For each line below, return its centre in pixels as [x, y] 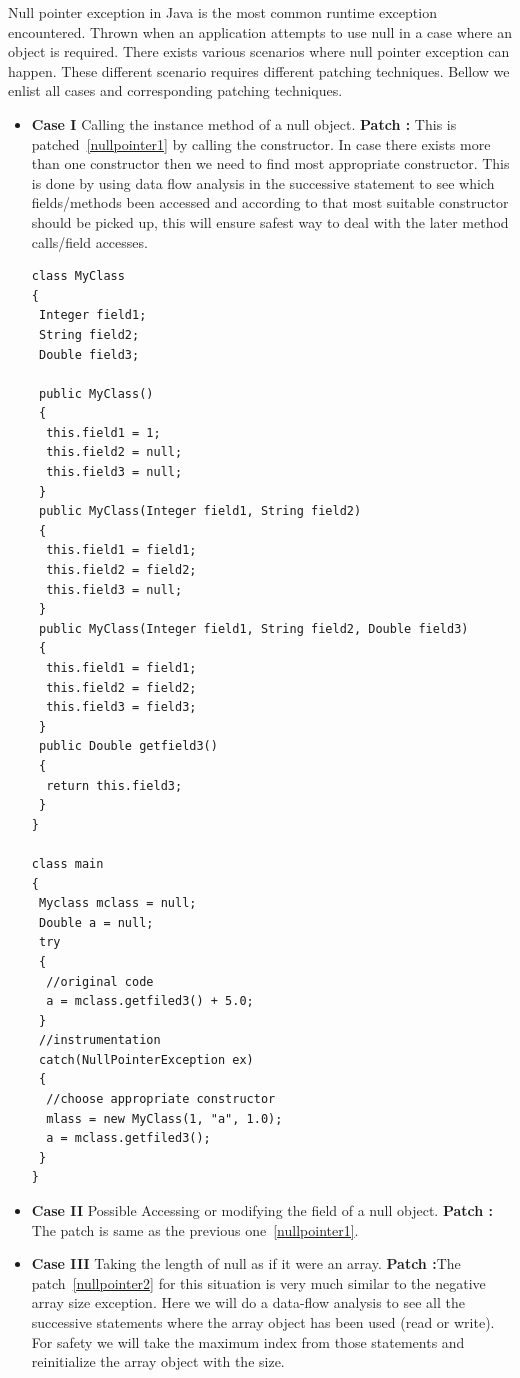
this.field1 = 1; [103, 432]
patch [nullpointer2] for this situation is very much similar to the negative [258, 1282]
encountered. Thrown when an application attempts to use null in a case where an [260, 31]
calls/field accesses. [89, 241]
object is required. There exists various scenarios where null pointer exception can [259, 51]
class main [67, 863]
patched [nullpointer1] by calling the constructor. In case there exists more [261, 143]
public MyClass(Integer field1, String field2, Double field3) [253, 628]
